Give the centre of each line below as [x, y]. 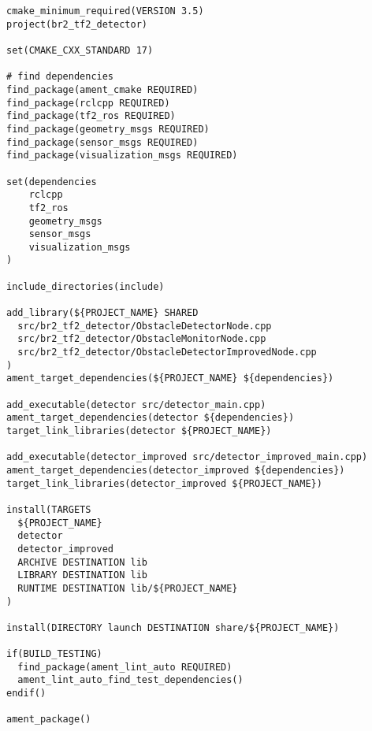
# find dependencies [60, 77]
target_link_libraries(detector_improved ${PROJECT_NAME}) [164, 483]
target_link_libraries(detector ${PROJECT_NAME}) [139, 431]
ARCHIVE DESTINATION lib [82, 562]
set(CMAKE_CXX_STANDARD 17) [80, 50]
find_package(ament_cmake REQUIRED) [102, 89]
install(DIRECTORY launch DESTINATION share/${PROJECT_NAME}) [173, 627]
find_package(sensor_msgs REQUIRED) [102, 142]
